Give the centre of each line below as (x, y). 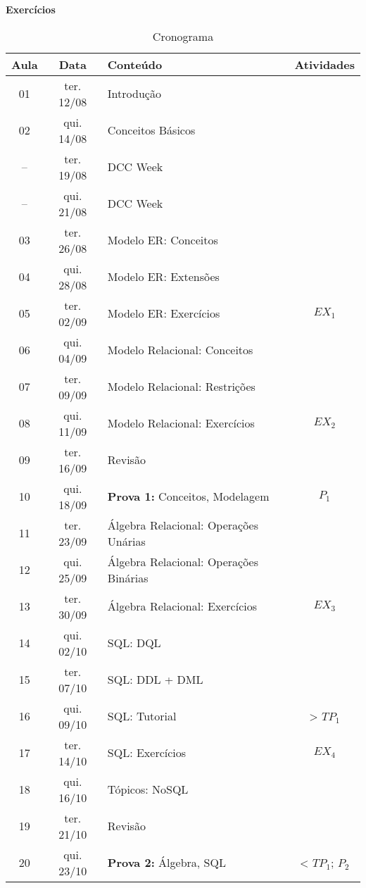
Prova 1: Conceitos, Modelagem (188, 496)
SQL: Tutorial (142, 716)
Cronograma (183, 36)
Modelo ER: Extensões (163, 277)
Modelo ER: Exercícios (164, 313)
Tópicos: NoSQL (148, 789)
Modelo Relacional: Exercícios (181, 423)
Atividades (324, 64)
